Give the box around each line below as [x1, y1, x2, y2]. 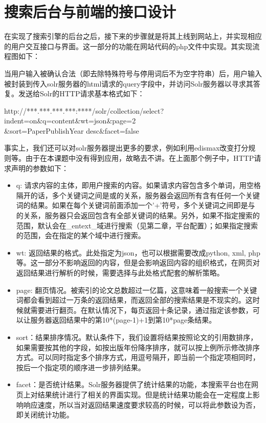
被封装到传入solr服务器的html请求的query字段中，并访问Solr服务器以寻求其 [4, 78, 253, 89]
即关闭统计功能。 [16, 409, 74, 420]
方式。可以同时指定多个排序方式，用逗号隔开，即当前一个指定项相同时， [16, 352, 260, 363]
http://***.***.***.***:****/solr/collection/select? [4, 105, 164, 116]
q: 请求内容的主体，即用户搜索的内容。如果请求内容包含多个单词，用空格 [16, 180, 261, 191]
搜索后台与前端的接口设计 [4, 1, 176, 22]
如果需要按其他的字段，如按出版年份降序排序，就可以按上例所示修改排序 [16, 342, 260, 352]
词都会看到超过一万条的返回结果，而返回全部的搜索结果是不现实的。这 [16, 294, 253, 305]
